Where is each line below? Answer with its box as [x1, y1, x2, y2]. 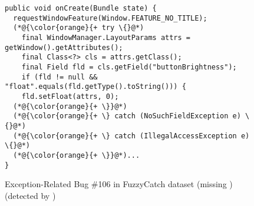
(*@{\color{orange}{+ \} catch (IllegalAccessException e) [13, 131, 250, 140]
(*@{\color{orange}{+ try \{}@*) [13, 24, 144, 32]
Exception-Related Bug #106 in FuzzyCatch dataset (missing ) [5, 178, 233, 190]
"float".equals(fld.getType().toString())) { [5, 82, 186, 91]
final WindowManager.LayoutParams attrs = [21, 33, 190, 42]
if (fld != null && [21, 72, 98, 81]
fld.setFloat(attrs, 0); [21, 92, 119, 101]
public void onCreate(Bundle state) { [5, 4, 157, 12]
